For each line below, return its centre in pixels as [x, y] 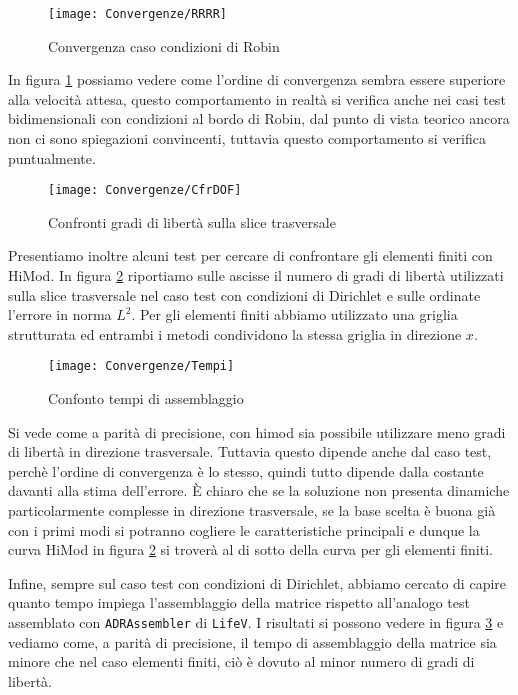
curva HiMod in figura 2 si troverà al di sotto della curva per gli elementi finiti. [250, 549]
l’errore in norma [60, 314]
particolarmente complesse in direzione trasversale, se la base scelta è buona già [252, 510]
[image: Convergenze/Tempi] [141, 366]
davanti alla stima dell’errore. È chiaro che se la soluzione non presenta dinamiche [259, 490]
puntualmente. [52, 157]
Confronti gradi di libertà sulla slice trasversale [192, 221]
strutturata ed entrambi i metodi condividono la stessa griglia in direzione [235, 333]
